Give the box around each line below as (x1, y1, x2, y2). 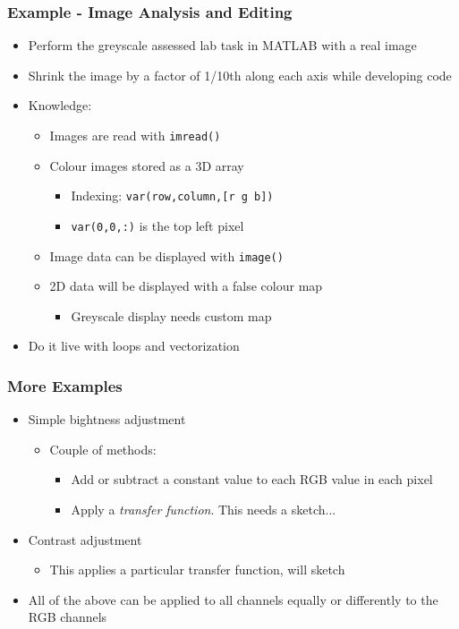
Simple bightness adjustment (28, 410, 186, 429)
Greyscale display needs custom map (71, 306, 272, 325)
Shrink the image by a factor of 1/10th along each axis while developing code (28, 65, 452, 84)
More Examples (7, 374, 123, 396)
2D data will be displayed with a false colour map (49, 276, 323, 295)
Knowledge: (28, 96, 92, 115)
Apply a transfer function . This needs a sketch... (71, 500, 336, 518)
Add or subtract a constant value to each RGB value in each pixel (71, 470, 433, 489)
